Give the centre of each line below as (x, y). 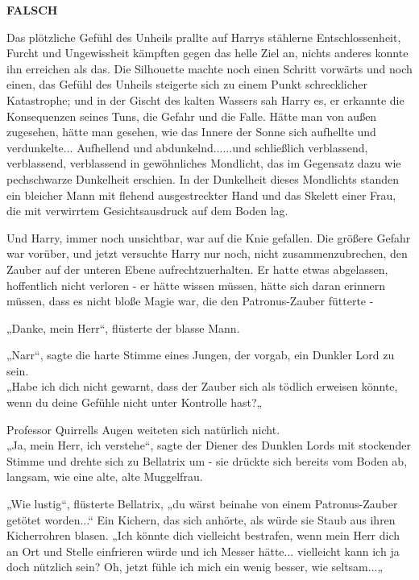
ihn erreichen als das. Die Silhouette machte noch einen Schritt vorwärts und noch (209, 68)
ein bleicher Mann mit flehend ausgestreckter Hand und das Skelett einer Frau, (201, 195)
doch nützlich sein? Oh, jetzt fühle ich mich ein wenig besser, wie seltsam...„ (195, 567)
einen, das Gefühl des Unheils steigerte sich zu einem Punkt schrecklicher (187, 84)
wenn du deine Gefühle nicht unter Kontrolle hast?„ (135, 402)
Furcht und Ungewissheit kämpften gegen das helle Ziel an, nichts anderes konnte (207, 53)
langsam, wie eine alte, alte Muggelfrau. (105, 476)
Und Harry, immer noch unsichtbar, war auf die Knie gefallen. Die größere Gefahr (209, 237)
